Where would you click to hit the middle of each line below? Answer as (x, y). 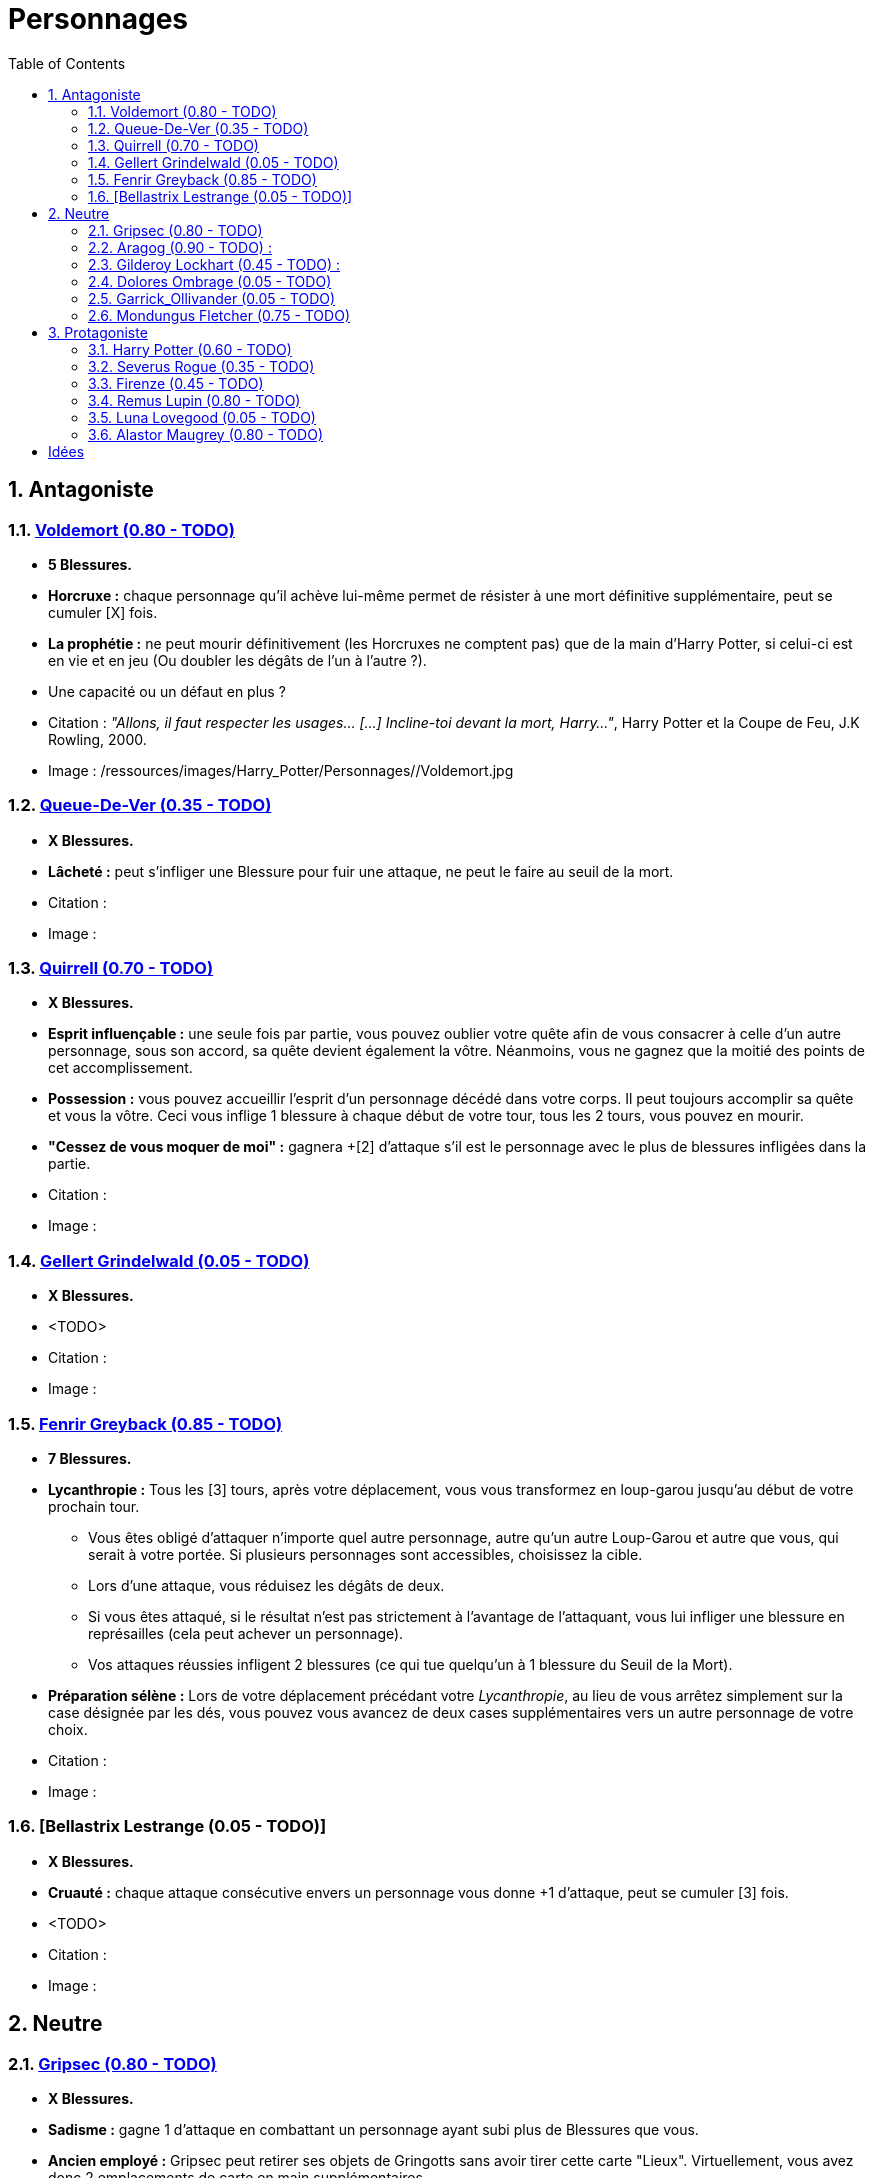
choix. (68, 1729)
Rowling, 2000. (97, 739)
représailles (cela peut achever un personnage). (246, 1633)
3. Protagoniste (98, 332)
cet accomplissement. (120, 1068)
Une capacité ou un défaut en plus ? (167, 691)
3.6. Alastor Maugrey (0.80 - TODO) (205, 434)
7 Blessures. (90, 1458)
